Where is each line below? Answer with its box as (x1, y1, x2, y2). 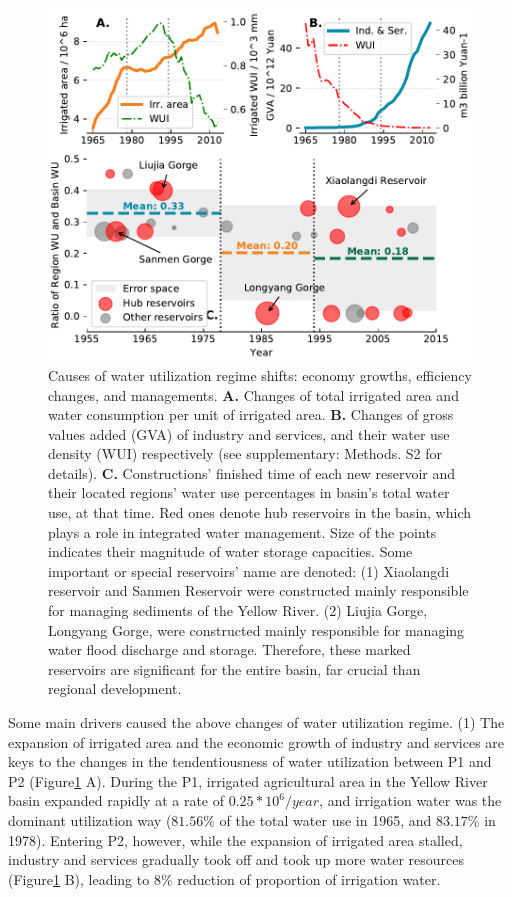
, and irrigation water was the (319, 790, 502, 811)
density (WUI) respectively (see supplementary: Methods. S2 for (48, 443, 443, 464)
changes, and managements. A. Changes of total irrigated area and (48, 384, 459, 405)
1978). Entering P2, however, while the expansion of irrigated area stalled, (8, 829, 463, 850)
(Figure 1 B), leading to (8, 868, 150, 889)
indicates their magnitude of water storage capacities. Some (48, 541, 413, 562)
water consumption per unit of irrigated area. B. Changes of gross (48, 404, 454, 425)
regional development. (48, 678, 182, 699)
